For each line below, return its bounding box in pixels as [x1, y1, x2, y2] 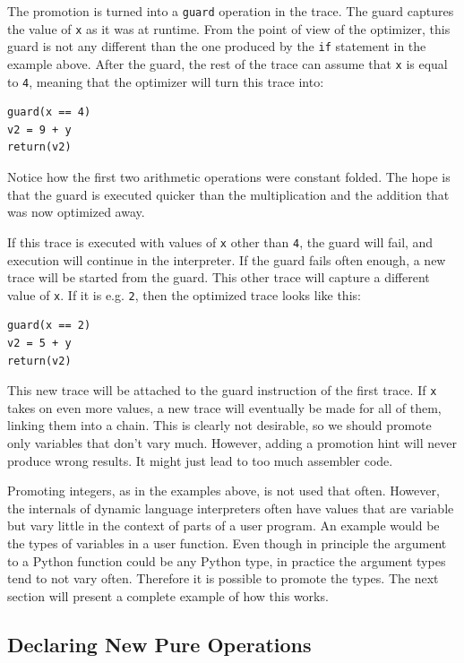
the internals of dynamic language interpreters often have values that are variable [7, 498, 454, 517]
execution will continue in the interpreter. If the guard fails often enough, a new [7, 250, 446, 269]
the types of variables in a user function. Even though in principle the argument [7, 533, 447, 552]
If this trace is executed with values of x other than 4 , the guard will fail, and [7, 232, 434, 251]
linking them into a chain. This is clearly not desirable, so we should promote [7, 416, 432, 435]
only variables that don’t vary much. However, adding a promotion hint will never [7, 433, 457, 452]
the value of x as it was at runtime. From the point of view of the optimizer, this [7, 19, 451, 38]
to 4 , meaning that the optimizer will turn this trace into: [7, 72, 324, 90]
